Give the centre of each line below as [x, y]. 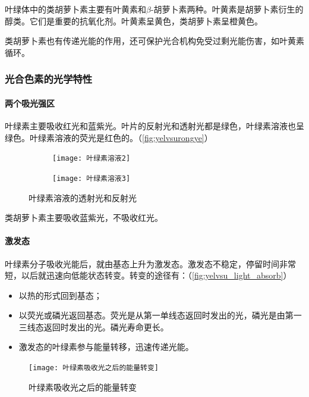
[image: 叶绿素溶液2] [92, 159]
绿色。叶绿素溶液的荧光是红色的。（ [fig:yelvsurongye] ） [109, 137]
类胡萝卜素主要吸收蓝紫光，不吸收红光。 [84, 218]
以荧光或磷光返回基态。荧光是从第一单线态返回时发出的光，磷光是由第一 [160, 315]
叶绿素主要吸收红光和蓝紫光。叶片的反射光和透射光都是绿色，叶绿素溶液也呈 [154, 126]
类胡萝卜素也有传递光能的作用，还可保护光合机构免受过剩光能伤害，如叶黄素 [154, 41]
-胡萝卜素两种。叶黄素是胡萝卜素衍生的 [227, 9]
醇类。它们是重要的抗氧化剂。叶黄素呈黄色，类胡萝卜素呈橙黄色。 [134, 21]
